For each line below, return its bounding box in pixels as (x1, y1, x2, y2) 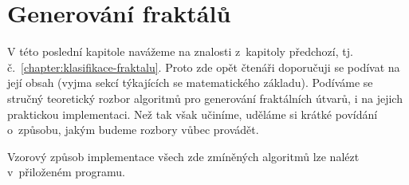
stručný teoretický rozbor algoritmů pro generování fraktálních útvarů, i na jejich (7, 89, 403, 106)
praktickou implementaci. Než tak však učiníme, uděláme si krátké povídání (7, 105, 378, 122)
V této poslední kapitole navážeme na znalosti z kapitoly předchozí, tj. (7, 43, 353, 60)
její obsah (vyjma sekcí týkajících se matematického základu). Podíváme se (7, 74, 373, 91)
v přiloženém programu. (7, 163, 125, 180)
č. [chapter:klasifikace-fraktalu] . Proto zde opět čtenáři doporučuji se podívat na (7, 58, 400, 75)
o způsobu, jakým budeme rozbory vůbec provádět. (7, 121, 259, 138)
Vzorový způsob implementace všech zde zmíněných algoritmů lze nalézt (7, 148, 360, 164)
